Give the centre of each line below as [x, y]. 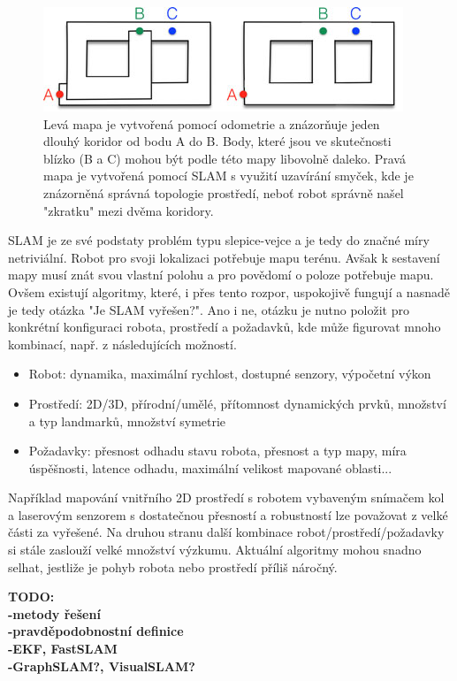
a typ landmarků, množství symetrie [127, 421]
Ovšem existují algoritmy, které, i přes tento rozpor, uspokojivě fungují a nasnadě [229, 291]
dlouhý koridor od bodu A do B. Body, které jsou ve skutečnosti [217, 141]
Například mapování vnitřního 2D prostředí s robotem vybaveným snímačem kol [226, 497]
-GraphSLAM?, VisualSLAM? [102, 666]
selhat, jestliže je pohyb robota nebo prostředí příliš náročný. [173, 566]
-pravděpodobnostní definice [96, 631]
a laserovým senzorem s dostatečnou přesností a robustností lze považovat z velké [228, 514]
